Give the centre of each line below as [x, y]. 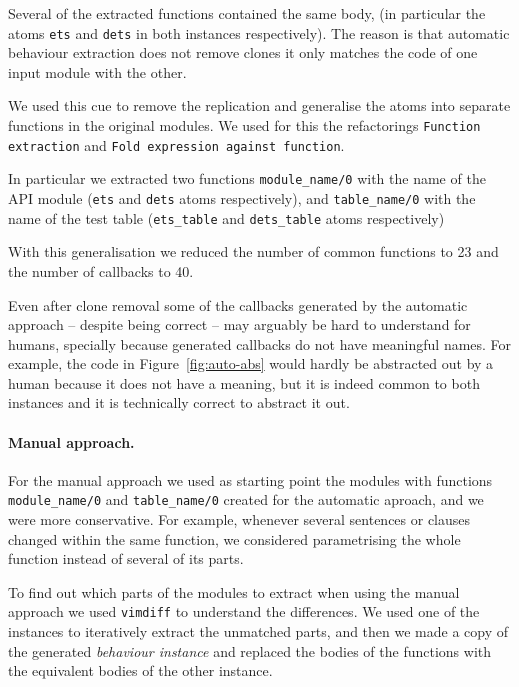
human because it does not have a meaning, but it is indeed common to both [244, 382]
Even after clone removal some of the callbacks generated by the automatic [238, 304]
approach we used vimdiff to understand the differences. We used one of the [244, 611]
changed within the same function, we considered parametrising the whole [234, 538]
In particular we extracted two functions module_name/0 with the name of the [247, 178]
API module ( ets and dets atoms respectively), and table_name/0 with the [242, 198]
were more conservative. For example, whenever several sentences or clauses [239, 519]
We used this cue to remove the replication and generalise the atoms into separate [259, 105]
